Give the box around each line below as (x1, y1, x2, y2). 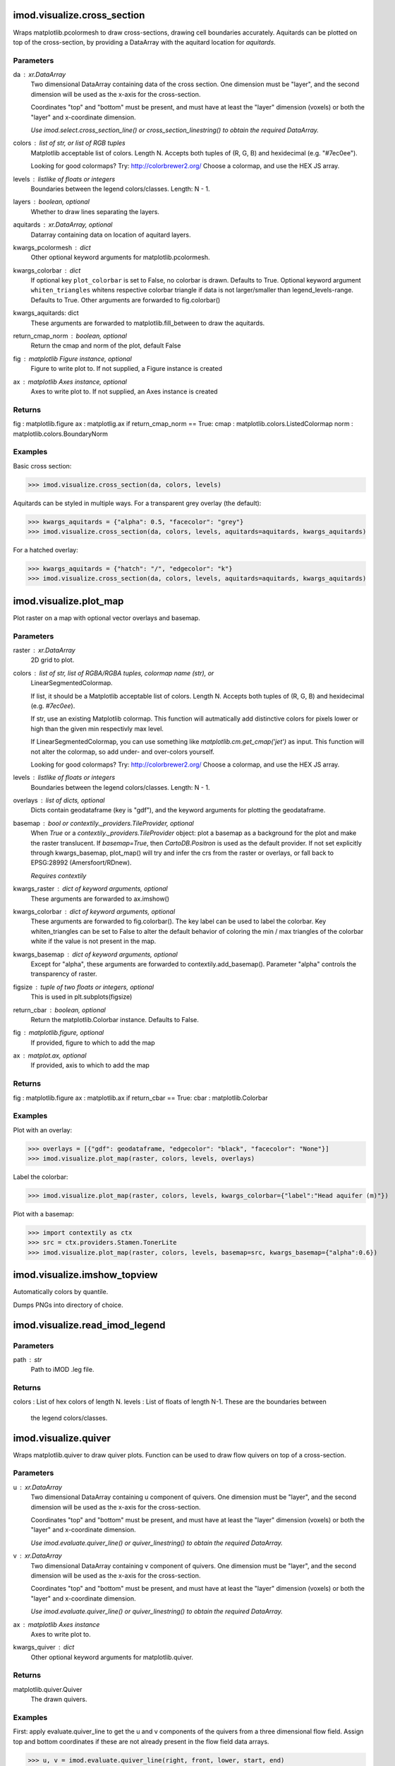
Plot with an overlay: (13, 1125, 73, 1134)
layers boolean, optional (13, 198, 90, 206)
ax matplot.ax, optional (13, 1051, 87, 1060)
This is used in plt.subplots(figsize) (30, 992, 133, 1001)
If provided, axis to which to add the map (30, 1061, 150, 1069)
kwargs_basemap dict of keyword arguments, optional (13, 950, 178, 959)
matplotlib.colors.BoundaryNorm (13, 429, 109, 438)
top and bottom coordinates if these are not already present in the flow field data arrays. (13, 1737, 269, 1746)
